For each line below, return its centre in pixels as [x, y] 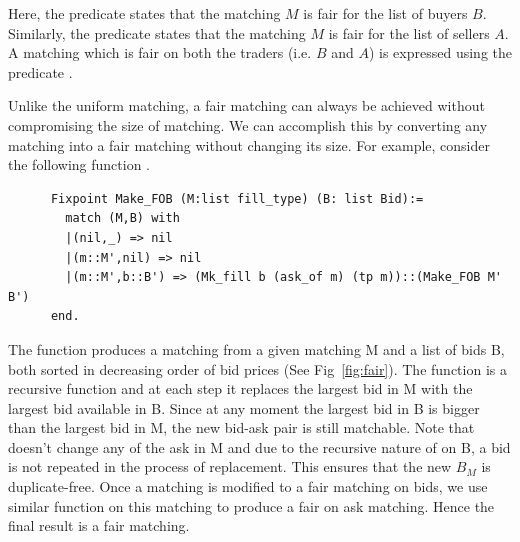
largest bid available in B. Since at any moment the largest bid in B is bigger [244, 407]
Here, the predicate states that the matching [144, 13]
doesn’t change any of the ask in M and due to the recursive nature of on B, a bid [259, 446]
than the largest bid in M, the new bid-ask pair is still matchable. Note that [241, 427]
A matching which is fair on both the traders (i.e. [160, 52]
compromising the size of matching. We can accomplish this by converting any [248, 124]
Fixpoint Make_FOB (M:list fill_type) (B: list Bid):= [237, 198]
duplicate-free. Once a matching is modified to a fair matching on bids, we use [248, 486]
